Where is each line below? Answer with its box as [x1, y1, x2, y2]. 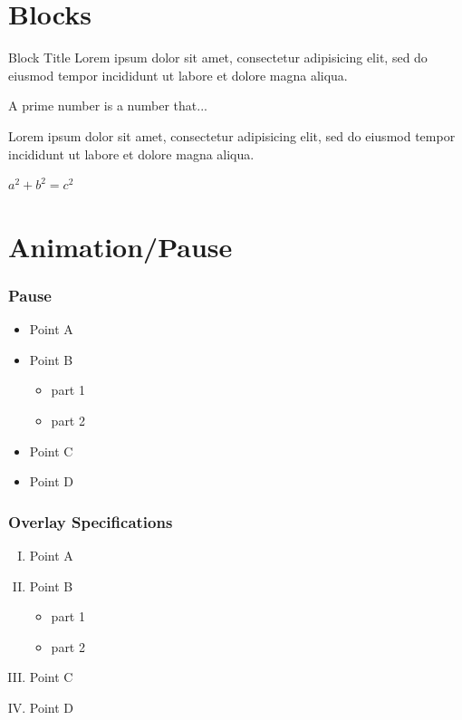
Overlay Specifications [8, 510, 173, 533]
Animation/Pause [8, 227, 233, 264]
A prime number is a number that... [8, 96, 207, 115]
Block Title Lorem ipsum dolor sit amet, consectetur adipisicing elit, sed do [8, 48, 428, 67]
